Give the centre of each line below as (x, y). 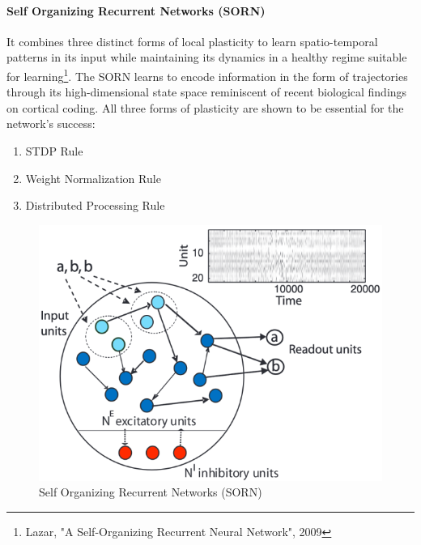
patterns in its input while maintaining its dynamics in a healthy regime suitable (207, 57)
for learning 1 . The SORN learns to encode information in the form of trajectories (207, 75)
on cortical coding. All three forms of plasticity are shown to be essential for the (205, 107)
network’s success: (51, 123)
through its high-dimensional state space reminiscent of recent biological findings (207, 92)
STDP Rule (54, 151)
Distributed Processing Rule (95, 205)
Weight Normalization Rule (93, 178)
